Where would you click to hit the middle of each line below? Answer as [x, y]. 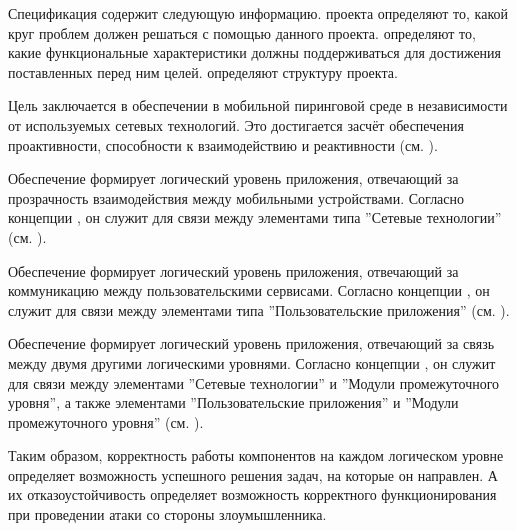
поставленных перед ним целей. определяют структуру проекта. [203, 71]
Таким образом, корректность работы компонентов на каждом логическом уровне [256, 455]
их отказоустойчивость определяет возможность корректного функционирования [252, 494]
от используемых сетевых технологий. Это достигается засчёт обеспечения [236, 124]
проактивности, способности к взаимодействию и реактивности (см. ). [223, 144]
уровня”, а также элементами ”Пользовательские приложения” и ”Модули [233, 402]
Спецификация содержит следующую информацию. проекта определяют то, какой [258, 13]
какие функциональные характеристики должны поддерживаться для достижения [255, 52]
